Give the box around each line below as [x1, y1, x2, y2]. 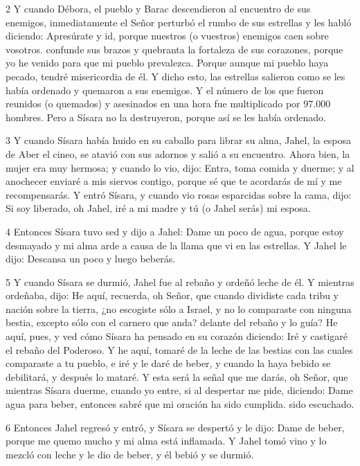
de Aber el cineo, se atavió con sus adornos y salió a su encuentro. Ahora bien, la [6, 146, 350, 161]
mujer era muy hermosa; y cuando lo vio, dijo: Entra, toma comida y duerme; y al [6, 160, 354, 174]
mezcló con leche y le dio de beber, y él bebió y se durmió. [6, 447, 254, 461]
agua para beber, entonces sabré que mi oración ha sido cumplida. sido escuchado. [6, 397, 354, 411]
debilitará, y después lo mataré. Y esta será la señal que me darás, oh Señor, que [6, 369, 348, 384]
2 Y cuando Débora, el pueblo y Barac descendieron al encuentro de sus [6, 1, 311, 15]
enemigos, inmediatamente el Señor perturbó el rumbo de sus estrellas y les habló [6, 15, 352, 29]
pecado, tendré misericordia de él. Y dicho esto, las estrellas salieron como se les [6, 69, 345, 83]
